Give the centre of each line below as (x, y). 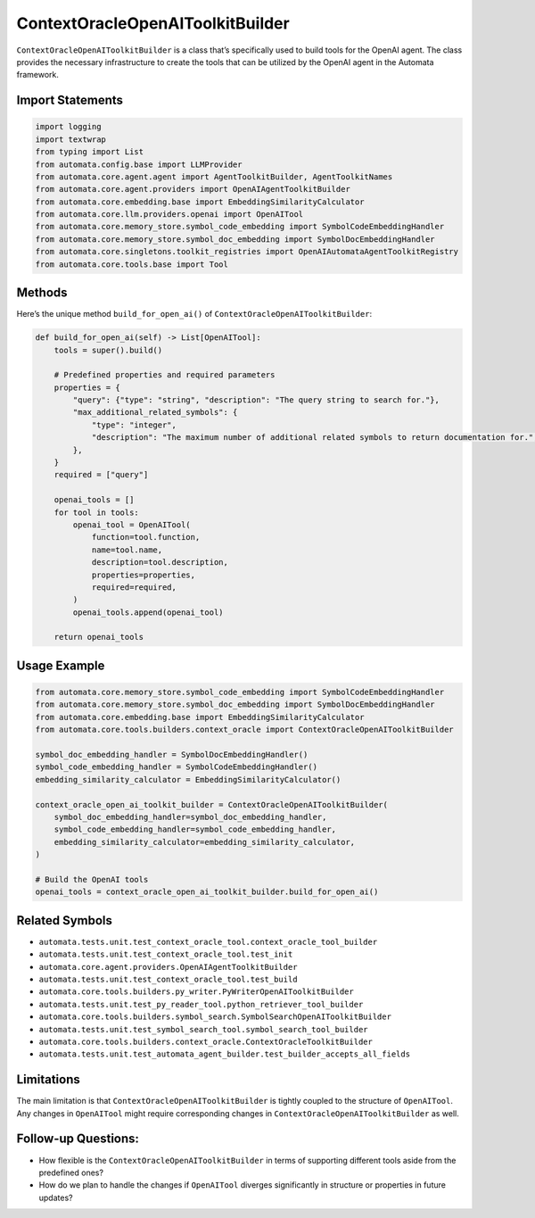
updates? (56, 1197)
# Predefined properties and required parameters (165, 375)
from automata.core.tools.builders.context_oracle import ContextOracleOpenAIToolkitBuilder (244, 730)
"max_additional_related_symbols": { (155, 412)
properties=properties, (144, 575)
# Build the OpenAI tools (92, 879)
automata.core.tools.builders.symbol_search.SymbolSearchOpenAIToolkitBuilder (215, 1017)
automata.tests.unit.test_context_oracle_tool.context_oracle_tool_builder (208, 942)
